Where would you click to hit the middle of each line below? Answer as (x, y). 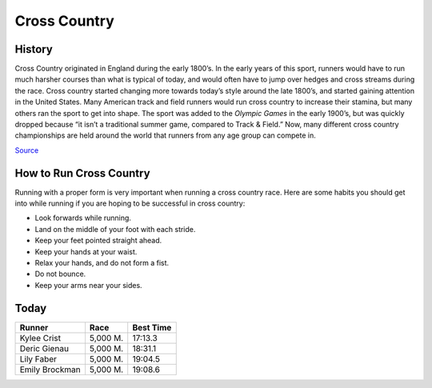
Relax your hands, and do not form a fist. (102, 263)
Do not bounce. (60, 274)
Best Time (152, 327)
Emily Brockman (50, 370)
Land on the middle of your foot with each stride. (115, 229)
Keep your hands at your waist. (86, 251)
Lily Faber (38, 358)
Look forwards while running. (83, 218)
